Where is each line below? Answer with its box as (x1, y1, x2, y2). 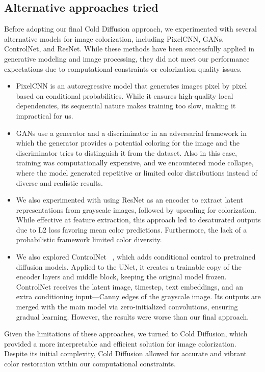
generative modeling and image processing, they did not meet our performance (4, 53, 250, 64)
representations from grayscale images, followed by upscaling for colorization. (16, 204, 256, 215)
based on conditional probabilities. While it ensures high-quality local (16, 90, 233, 101)
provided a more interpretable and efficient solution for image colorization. (4, 338, 236, 349)
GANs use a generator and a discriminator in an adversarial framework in (16, 127, 247, 138)
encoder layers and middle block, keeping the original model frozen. (16, 271, 227, 282)
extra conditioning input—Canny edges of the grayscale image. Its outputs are (16, 291, 261, 302)
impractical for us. (16, 110, 73, 121)
